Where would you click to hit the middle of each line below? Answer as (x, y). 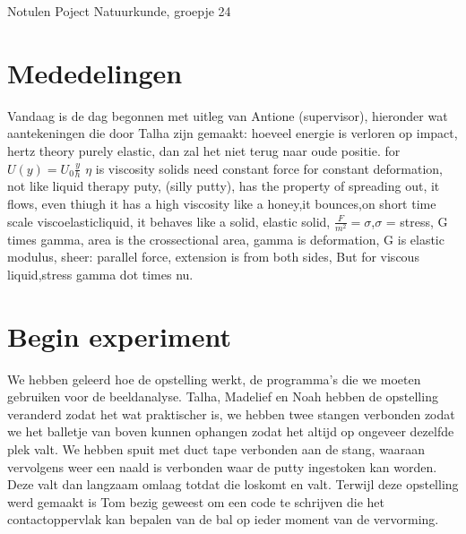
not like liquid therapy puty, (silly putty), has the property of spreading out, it (224, 186)
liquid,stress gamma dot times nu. (100, 274)
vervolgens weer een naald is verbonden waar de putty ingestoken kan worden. (222, 466)
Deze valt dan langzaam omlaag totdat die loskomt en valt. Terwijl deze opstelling (233, 484)
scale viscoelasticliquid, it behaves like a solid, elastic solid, (169, 221)
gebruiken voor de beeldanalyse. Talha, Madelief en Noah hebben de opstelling (223, 396)
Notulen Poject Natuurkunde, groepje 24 (119, 11)
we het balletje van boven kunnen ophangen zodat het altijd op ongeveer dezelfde (231, 431)
